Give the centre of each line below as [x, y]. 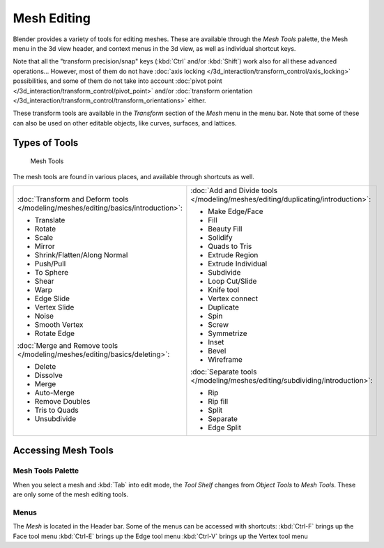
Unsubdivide [55, 418]
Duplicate [224, 307]
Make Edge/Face [236, 211]
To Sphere [52, 272]
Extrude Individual [238, 264]
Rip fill [218, 401]
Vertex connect [233, 298]
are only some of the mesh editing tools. [71, 494]
